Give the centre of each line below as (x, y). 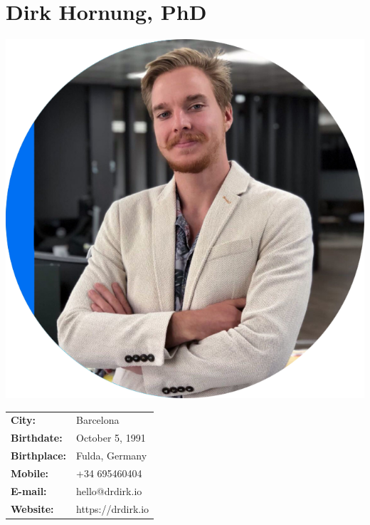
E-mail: (29, 490)
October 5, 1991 (111, 438)
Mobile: (30, 473)
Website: (32, 508)
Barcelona (98, 420)
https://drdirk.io (113, 508)
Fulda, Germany (112, 456)
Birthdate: (37, 438)
